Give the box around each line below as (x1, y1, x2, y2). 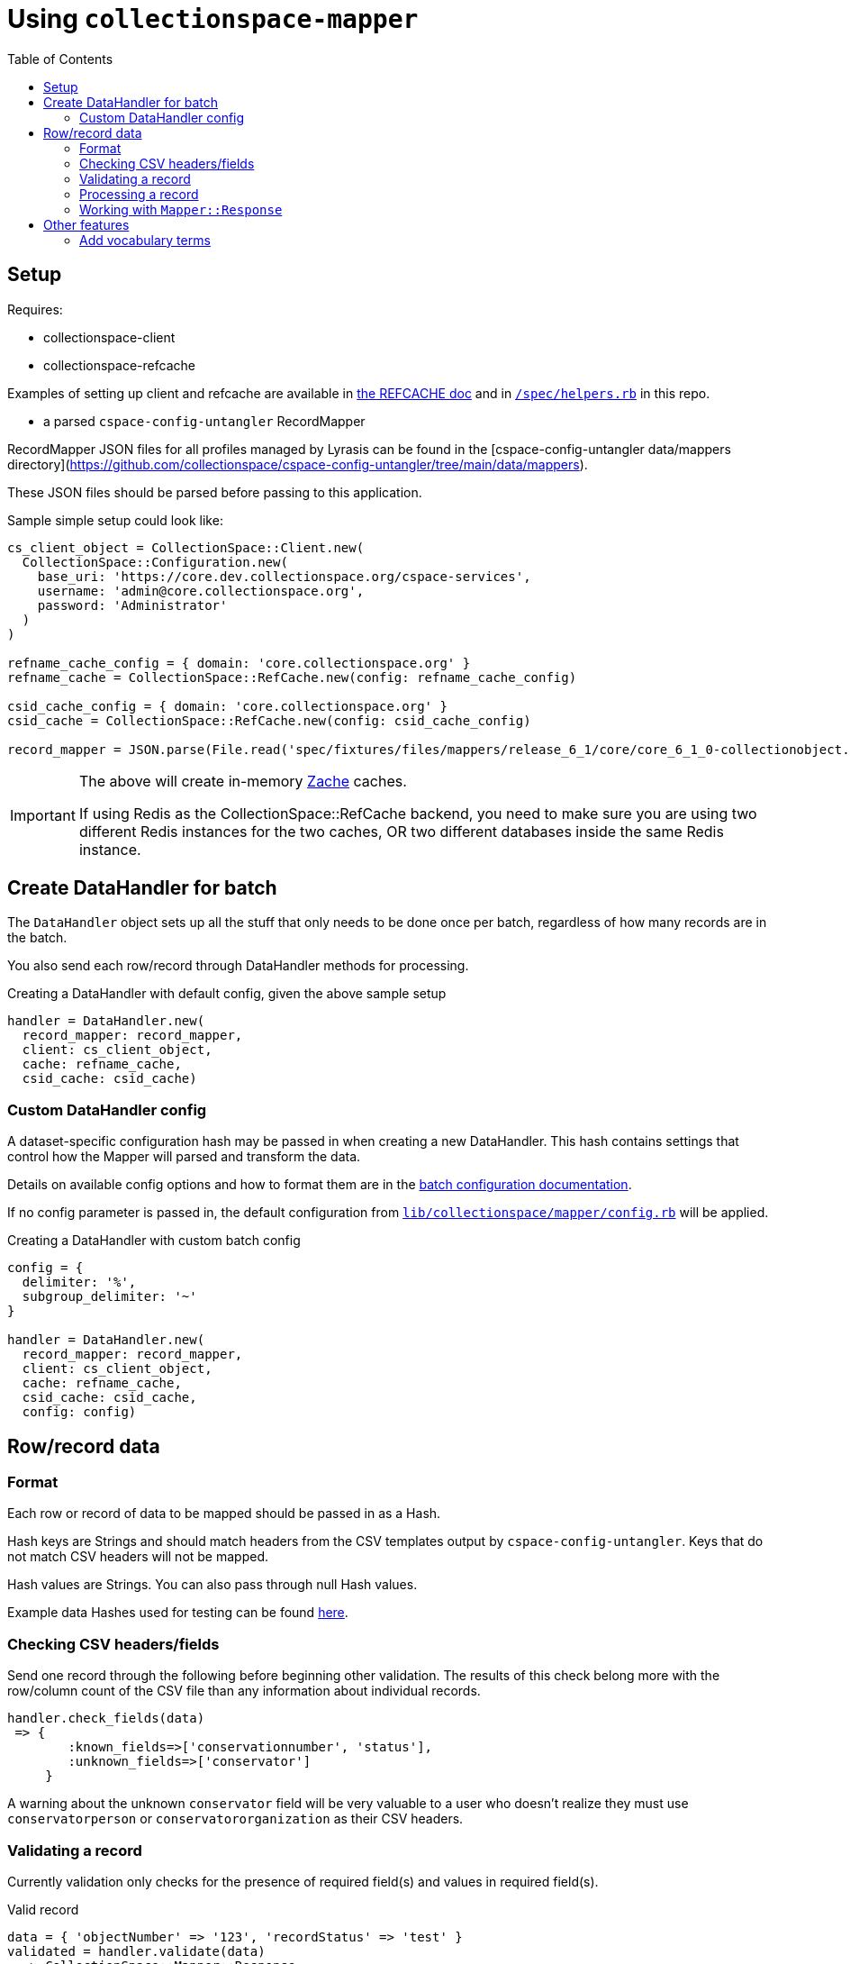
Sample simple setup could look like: (7, 512, 223, 528)
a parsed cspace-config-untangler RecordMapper (43, 413, 366, 429)
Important (10, 805, 76, 824)
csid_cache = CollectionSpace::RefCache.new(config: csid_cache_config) (7, 713, 531, 728)
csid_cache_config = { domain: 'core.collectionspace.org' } (7, 698, 448, 714)
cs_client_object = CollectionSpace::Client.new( (7, 540, 365, 555)
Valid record (7, 1901, 79, 1917)
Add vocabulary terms (79, 232, 211, 248)
